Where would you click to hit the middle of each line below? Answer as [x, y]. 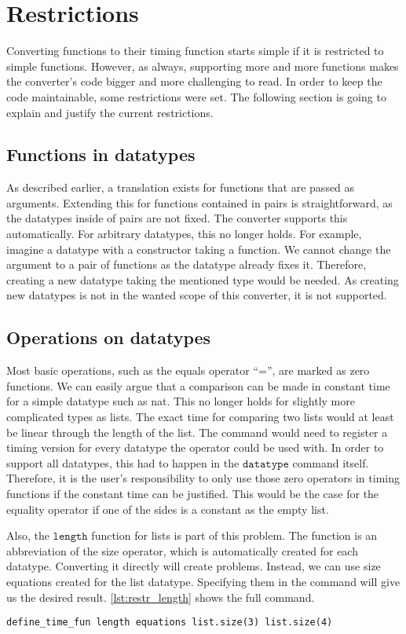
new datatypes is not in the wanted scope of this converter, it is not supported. [197, 295]
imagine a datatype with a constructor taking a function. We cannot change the [199, 249]
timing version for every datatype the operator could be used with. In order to [195, 447]
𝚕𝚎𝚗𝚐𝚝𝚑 [70, 537]
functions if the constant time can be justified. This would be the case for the [193, 493]
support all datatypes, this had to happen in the [123, 462]
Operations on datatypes [109, 337]
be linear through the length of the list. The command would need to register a [197, 432]
